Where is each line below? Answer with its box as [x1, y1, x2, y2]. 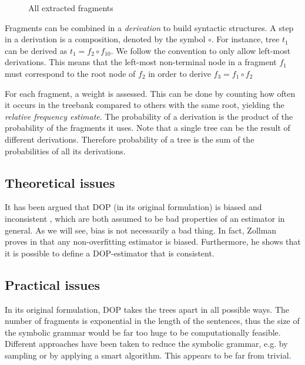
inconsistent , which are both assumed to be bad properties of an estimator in [5, 212, 285, 224]
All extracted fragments [28, 2, 113, 13]
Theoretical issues [5, 173, 115, 191]
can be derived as [5, 44, 68, 56]
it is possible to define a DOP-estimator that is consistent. [5, 246, 214, 259]
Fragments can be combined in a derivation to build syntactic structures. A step [5, 21, 294, 33]
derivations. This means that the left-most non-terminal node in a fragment [5, 56, 277, 68]
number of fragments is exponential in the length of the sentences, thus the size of [5, 315, 300, 327]
